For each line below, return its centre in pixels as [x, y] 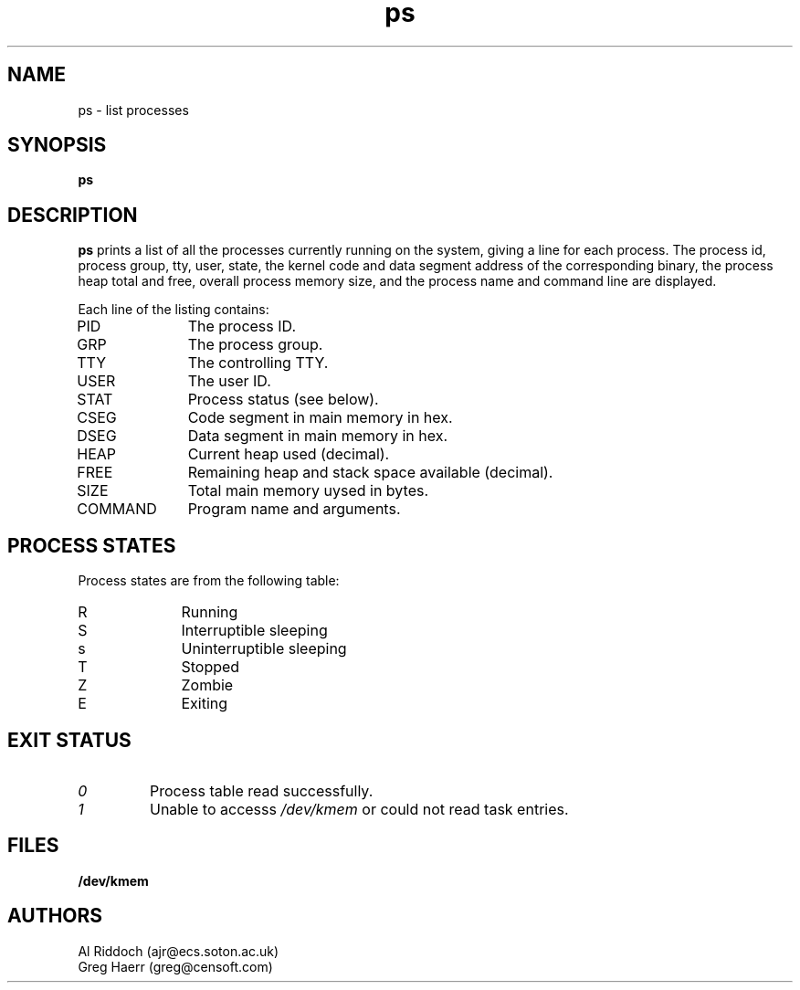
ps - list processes [133, 110]
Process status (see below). [283, 400]
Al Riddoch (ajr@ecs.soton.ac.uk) [179, 951]
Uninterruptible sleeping [264, 649]
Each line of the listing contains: [174, 310]
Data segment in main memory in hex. [318, 436]
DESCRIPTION [73, 215]
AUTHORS [55, 916]
